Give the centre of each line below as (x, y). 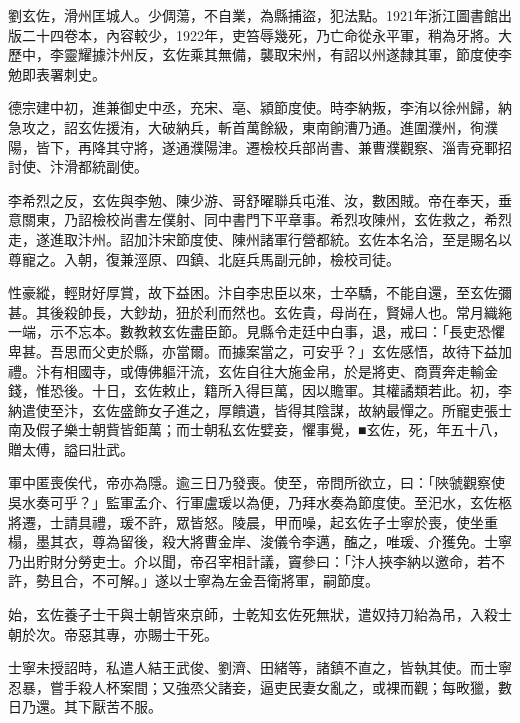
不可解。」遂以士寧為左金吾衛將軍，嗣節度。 (235, 580)
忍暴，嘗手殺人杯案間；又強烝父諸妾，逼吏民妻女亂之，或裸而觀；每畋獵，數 (260, 686)
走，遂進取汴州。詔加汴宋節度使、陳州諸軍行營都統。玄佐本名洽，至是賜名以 (260, 238)
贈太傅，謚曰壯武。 (71, 448)
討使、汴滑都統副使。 (78, 166)
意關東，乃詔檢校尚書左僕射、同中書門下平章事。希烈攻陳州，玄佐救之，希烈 (260, 219)
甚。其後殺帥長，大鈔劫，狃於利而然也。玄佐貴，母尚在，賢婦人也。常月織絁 (260, 311)
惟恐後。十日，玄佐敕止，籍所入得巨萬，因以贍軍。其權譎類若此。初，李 (273, 390)
